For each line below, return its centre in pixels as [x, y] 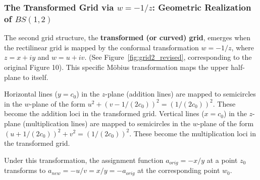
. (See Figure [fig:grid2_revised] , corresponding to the [168, 57]
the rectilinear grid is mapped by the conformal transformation [101, 47]
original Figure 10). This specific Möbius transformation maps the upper [116, 67]
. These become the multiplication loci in [193, 133]
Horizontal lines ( [31, 94]
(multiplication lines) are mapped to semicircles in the [107, 123]
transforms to [25, 170]
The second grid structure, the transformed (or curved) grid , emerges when [127, 37]
